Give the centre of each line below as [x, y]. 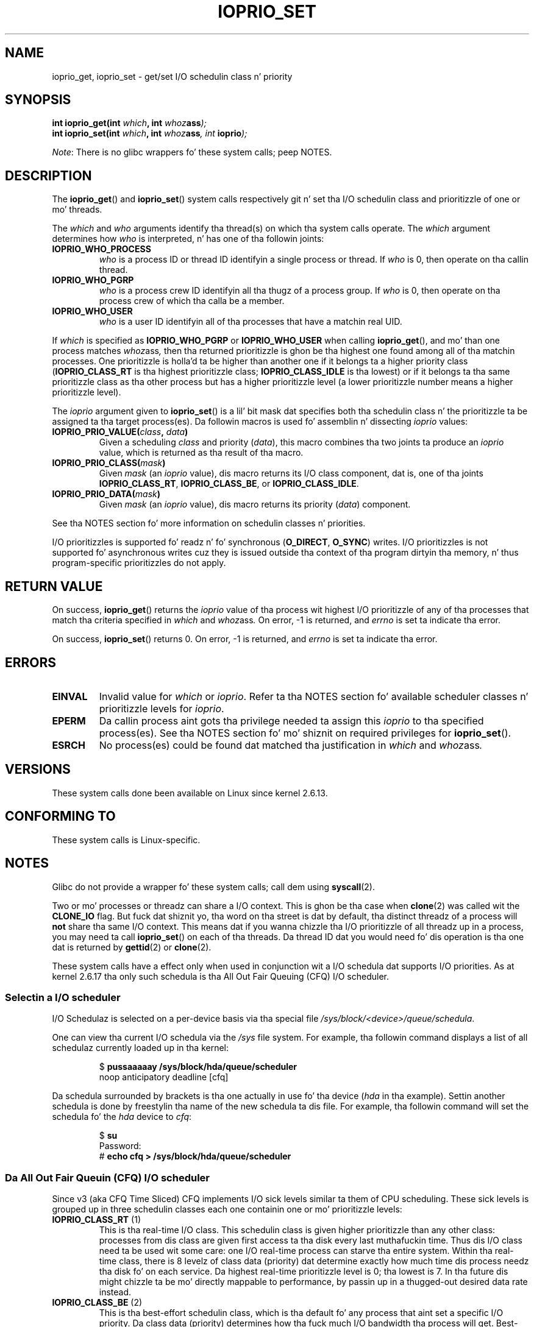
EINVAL [70, 696]
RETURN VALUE [54, 586]
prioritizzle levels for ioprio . [162, 708]
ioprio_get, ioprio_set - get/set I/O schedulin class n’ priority [172, 76]
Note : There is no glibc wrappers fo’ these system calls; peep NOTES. [192, 152]
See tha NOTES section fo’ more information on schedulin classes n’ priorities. [209, 523]
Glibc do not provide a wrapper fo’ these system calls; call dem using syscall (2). [213, 886]
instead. [115, 1292]
